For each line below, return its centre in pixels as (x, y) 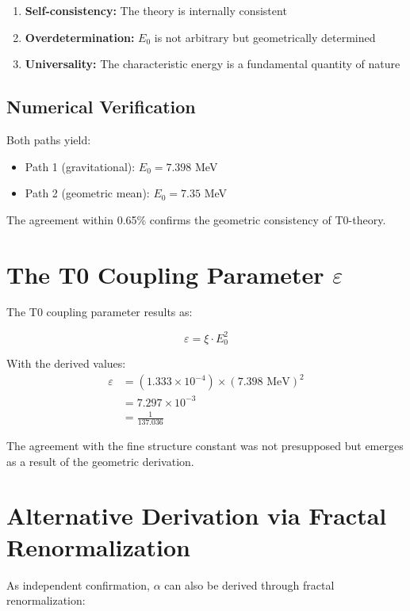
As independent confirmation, (78, 584)
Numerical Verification (101, 107)
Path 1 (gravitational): (80, 166)
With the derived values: (66, 363)
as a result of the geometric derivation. (100, 461)
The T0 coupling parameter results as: (100, 312)
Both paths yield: (49, 139)
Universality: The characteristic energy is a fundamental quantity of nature (213, 64)
